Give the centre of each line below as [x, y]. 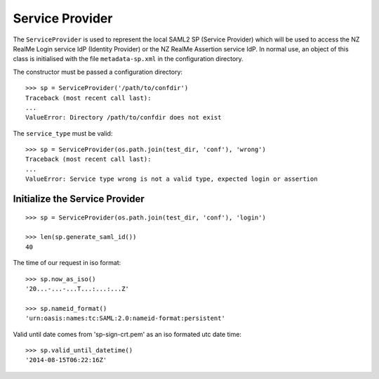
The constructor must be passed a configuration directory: [98, 72]
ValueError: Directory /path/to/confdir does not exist [124, 117]
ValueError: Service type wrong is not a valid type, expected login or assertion [172, 179]
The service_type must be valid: [63, 133]
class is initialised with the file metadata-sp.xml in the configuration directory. [128, 59]
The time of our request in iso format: [67, 263]
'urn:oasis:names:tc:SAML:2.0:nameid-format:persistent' [126, 319]
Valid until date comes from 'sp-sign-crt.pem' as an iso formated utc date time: [127, 334]
